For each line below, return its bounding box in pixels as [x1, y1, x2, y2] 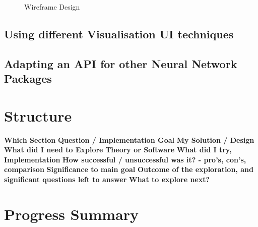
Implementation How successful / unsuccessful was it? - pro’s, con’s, [4, 154, 246, 164]
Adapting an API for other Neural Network [4, 55, 237, 71]
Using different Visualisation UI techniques [4, 26, 234, 41]
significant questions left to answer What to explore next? [4, 174, 210, 185]
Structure [4, 105, 72, 126]
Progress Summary [4, 203, 139, 224]
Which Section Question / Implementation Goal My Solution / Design [4, 134, 254, 145]
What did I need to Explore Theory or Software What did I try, [4, 144, 232, 155]
